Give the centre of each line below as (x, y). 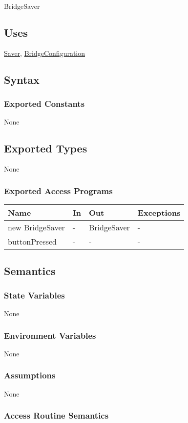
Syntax (22, 79)
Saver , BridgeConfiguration (45, 53)
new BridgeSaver (36, 227)
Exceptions (159, 212)
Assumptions (30, 375)
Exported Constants (44, 104)
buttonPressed (32, 241)
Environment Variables (50, 335)
